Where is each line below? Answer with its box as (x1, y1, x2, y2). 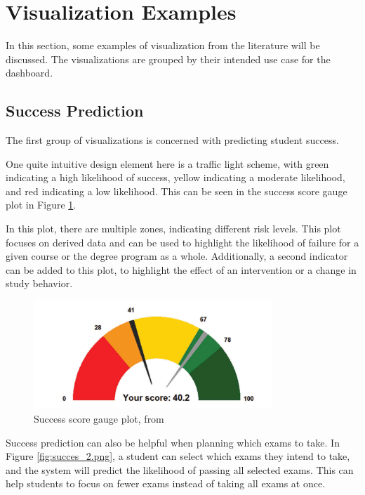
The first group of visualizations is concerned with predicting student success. (6, 133, 339, 147)
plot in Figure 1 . (6, 197, 77, 212)
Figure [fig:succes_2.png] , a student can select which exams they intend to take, (6, 449, 350, 463)
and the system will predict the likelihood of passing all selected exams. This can (6, 462, 354, 477)
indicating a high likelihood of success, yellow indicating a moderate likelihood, (6, 170, 345, 185)
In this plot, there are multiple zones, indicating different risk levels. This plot (6, 221, 341, 236)
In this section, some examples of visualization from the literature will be (6, 38, 320, 53)
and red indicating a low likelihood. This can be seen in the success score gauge (6, 183, 347, 198)
